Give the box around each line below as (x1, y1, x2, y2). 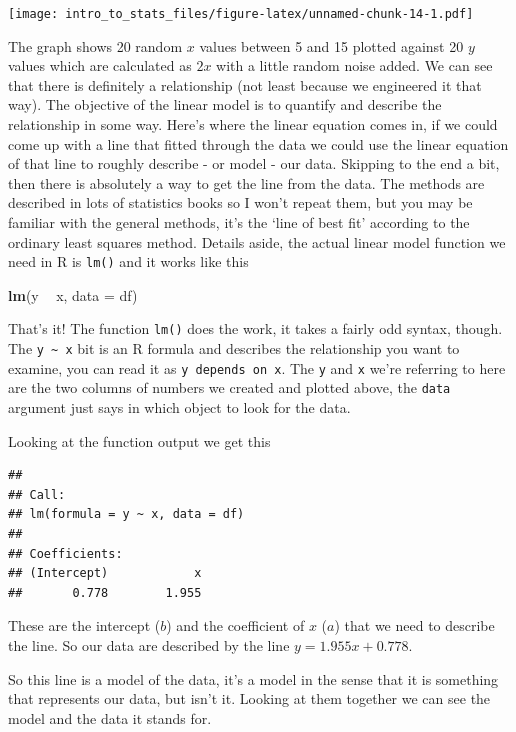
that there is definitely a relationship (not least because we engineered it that (8, 74, 482, 95)
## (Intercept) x (8, 566, 202, 581)
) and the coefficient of (166, 615, 305, 636)
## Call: (8, 487, 66, 502)
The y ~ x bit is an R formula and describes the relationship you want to (8, 338, 460, 359)
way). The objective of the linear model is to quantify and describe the (8, 94, 442, 115)
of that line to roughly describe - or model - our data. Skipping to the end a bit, (8, 153, 500, 174)
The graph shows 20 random (8, 35, 183, 56)
